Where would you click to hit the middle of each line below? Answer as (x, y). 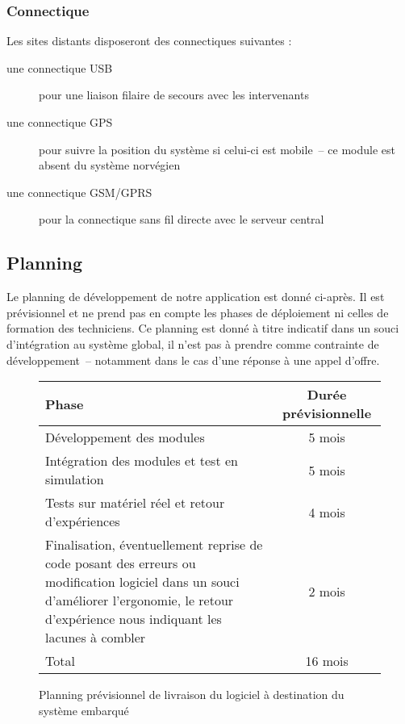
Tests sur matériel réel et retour (135, 503)
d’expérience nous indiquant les (134, 619)
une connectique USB (60, 67)
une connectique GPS (60, 122)
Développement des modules (125, 437)
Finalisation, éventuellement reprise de (154, 545)
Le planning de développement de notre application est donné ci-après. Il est (196, 297)
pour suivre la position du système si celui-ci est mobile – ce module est (217, 149)
